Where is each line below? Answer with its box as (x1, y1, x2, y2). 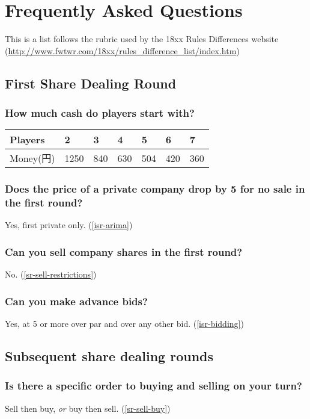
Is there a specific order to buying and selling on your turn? (5, 378, 302, 393)
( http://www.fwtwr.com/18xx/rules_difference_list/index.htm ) (5, 44, 240, 57)
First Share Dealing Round (5, 73, 177, 92)
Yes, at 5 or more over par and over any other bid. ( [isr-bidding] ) (5, 317, 244, 330)
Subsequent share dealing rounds (5, 347, 214, 365)
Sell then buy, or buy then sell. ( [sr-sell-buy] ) (5, 402, 171, 414)
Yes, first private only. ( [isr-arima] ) (5, 219, 133, 231)
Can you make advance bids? (5, 293, 148, 308)
